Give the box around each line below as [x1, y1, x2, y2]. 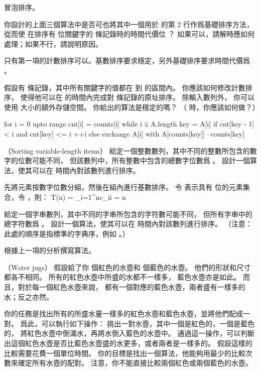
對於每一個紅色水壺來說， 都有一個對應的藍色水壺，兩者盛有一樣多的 [18, 282, 245, 292]
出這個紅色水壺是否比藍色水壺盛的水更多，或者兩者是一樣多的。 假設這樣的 [4, 338, 252, 348]
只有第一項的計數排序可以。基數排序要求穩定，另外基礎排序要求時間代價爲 [4, 55, 250, 66]
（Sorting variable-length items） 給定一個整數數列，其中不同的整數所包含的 [4, 145, 250, 156]
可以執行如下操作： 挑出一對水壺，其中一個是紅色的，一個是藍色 [41, 318, 255, 328]
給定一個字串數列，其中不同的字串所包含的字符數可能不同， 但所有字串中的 [4, 208, 252, 219]
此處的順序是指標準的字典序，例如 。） [4, 228, 129, 238]
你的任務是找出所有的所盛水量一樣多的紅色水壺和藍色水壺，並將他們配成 [4, 308, 243, 319]
